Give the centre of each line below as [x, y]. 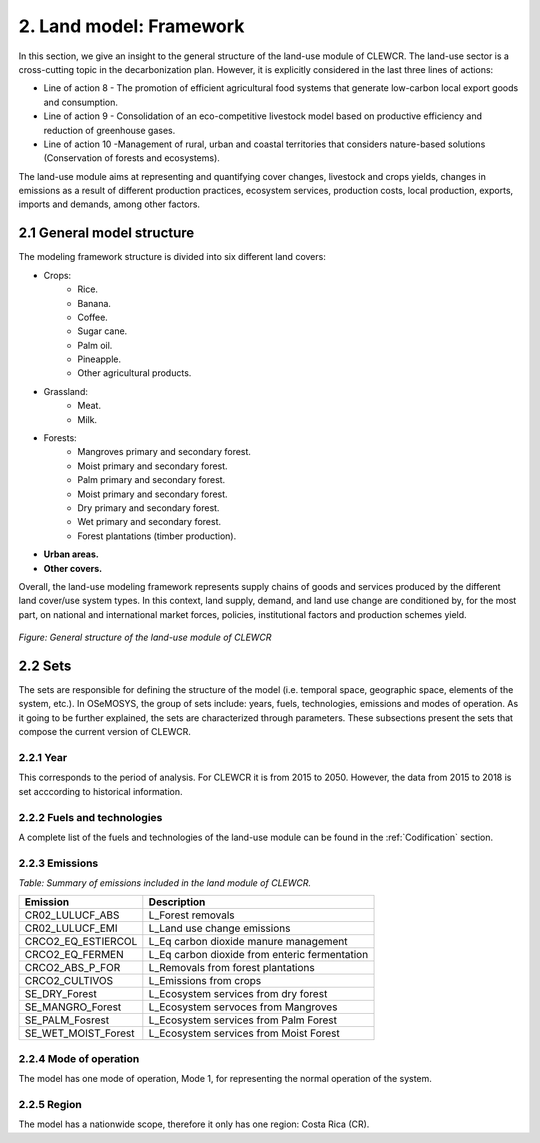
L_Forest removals [191, 915]
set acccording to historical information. [101, 791]
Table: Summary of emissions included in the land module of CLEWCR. [165, 883]
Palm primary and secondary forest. [151, 480]
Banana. [94, 303]
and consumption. [81, 102]
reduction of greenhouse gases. [109, 130]
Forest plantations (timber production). [157, 536]
